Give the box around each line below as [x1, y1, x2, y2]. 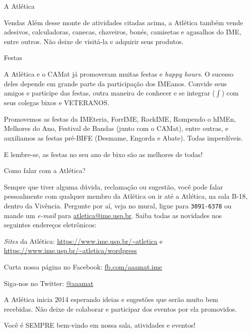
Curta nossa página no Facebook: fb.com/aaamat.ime [4, 261, 162, 271]
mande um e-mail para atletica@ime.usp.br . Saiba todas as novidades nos [4, 210, 222, 220]
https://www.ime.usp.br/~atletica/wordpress [4, 245, 137, 255]
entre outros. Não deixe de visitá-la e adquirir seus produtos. [4, 36, 184, 46]
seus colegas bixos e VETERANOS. [4, 97, 109, 108]
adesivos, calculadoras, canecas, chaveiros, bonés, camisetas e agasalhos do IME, [4, 27, 241, 37]
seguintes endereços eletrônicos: [4, 220, 97, 230]
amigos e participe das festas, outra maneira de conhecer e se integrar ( [4, 88, 215, 98]
